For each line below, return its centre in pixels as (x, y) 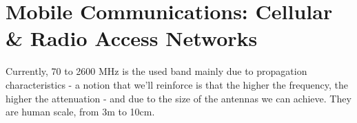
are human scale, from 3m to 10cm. (80, 112)
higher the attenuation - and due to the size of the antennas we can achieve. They (178, 98)
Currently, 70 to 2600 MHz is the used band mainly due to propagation (156, 71)
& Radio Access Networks (132, 38)
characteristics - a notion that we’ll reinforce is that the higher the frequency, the (177, 84)
